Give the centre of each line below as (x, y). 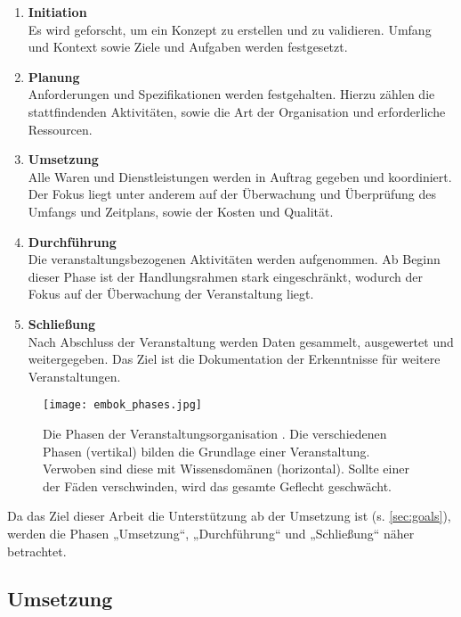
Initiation (57, 12)
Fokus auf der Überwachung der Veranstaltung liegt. (171, 294)
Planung (54, 76)
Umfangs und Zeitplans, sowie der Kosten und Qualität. (181, 211)
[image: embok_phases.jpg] (122, 405)
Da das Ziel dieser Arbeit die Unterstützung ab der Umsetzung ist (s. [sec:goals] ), (229, 516)
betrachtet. (37, 551)
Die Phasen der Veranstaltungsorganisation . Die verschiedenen (215, 433)
